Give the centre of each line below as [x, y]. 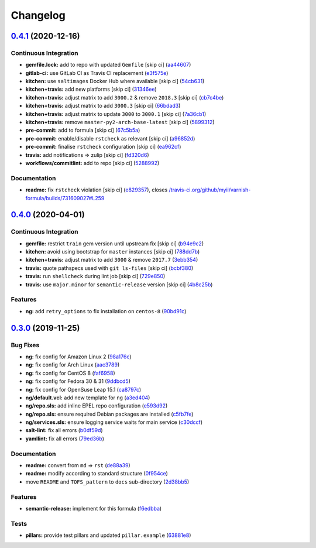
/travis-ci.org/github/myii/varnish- [210, 190]
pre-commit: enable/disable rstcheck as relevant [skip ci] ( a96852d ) [110, 138]
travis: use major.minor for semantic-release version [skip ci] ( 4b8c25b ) [119, 285]
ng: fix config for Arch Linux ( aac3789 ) [73, 365]
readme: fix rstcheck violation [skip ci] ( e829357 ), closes [97, 190]
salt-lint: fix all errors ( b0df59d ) [64, 430]
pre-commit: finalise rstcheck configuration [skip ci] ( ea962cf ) [103, 147]
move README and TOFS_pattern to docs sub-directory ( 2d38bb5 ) [107, 482]
